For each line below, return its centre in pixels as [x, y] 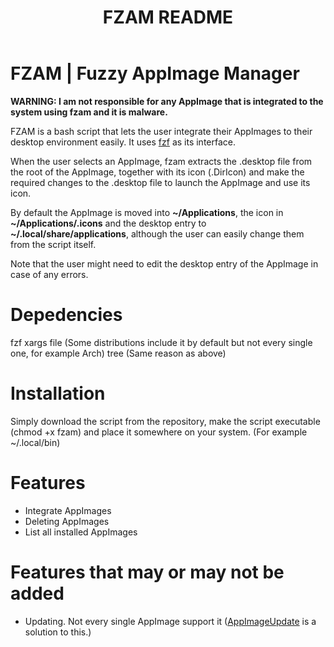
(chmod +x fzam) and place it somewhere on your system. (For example [159, 432]
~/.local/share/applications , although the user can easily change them [157, 233]
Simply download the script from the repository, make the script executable [165, 421]
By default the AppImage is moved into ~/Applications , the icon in [147, 212]
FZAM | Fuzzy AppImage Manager [155, 73]
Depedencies [66, 315]
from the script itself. [53, 244]
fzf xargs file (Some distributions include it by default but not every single [161, 342]
